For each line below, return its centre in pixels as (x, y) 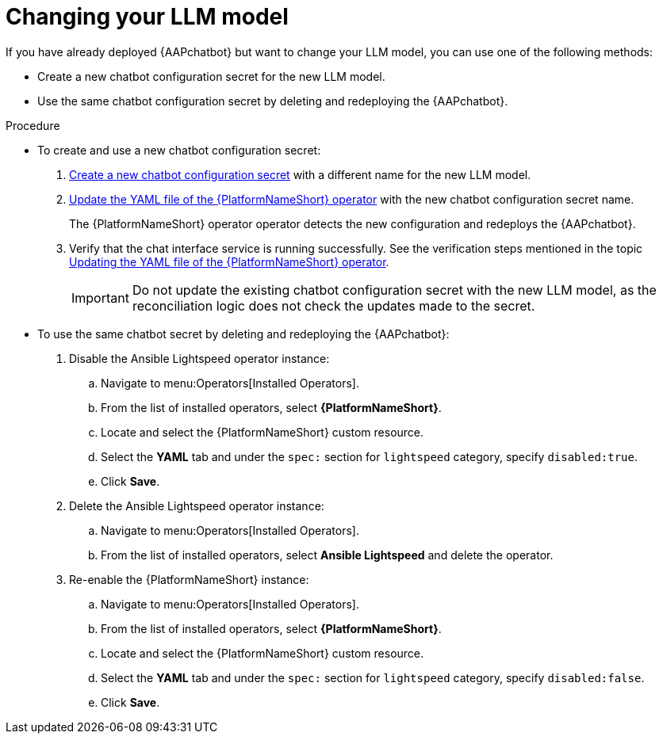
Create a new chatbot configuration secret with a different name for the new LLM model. (300, 174)
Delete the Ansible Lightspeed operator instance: (197, 505)
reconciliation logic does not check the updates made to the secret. (333, 305)
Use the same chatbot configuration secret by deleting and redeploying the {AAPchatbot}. (273, 101)
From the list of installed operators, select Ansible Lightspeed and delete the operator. (327, 555)
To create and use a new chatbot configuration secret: (179, 150)
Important (100, 298)
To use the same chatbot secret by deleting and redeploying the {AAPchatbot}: (243, 334)
